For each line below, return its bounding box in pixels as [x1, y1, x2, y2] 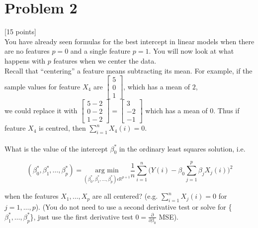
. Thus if [213, 105, 240, 115]
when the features [4, 191, 59, 201]
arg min [95, 167, 119, 174]
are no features [4, 46, 50, 56]
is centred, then [39, 123, 86, 133]
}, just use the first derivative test [30, 211, 133, 222]
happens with [4, 55, 46, 66]
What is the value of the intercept [4, 143, 108, 153]
